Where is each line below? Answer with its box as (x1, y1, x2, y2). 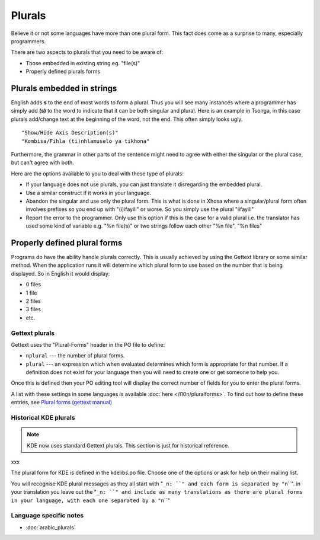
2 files (25, 297, 41, 305)
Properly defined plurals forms (25, 68, 101, 75)
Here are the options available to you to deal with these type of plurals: (11, 170, 184, 177)
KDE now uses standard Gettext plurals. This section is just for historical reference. (27, 442, 229, 449)
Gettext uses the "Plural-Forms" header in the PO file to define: (11, 341, 165, 348)
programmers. (11, 37, 46, 44)
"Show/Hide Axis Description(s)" (21, 129, 119, 136)
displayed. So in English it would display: (11, 270, 110, 277)
